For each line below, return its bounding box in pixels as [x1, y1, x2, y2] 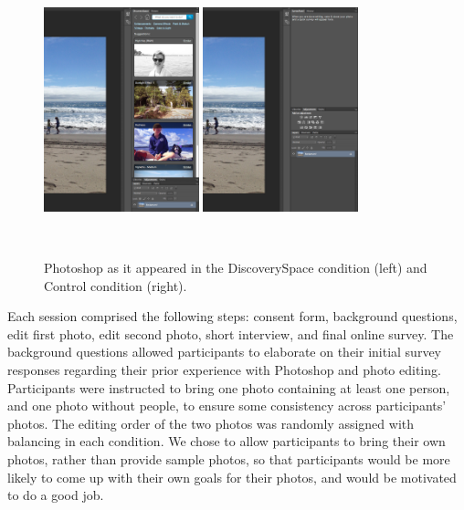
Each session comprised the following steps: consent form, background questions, [7, 307, 458, 326]
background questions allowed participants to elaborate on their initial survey [7, 342, 441, 361]
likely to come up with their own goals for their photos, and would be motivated [7, 467, 457, 486]
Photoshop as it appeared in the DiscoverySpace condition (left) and [44, 257, 427, 276]
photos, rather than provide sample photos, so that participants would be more [7, 449, 450, 468]
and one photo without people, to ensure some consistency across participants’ [7, 396, 447, 415]
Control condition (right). [44, 276, 187, 295]
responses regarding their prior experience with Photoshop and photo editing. [7, 359, 441, 379]
